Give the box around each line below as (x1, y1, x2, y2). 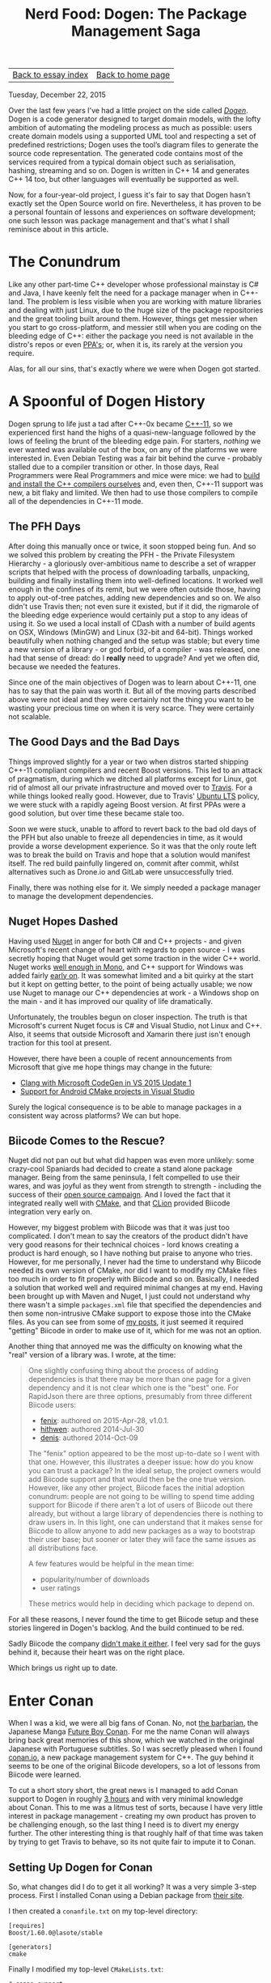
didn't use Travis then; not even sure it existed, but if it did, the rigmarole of (8, 601, 259, 611)
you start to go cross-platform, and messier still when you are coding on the (8, 323, 262, 333)
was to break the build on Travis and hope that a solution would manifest (8, 850, 251, 859)
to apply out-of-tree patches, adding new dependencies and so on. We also (8, 592, 261, 603)
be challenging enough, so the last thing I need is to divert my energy (8, 1820, 239, 1829)
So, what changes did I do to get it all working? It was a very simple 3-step (8, 1882, 257, 1892)
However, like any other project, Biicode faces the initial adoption (28, 1483, 245, 1493)
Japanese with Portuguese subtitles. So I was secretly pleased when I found (8, 1744, 263, 1754)
